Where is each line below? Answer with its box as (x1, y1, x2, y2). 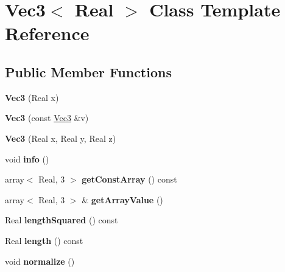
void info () (5, 152, 49, 165)
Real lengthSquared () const (5, 214, 118, 226)
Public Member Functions (5, 62, 172, 81)
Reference (5, 21, 90, 46)
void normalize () (5, 254, 75, 267)
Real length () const (5, 234, 83, 246)
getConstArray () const (82, 173, 177, 186)
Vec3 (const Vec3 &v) (5, 111, 89, 124)
